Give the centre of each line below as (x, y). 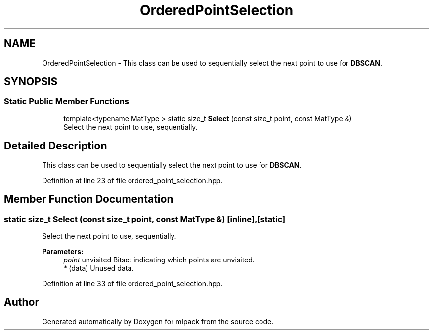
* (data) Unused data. (99, 268)
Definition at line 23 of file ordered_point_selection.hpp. (132, 180)
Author (22, 302)
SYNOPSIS (31, 82)
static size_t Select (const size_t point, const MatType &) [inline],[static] (145, 219)
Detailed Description (56, 146)
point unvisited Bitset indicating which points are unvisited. (159, 260)
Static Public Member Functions (67, 101)
